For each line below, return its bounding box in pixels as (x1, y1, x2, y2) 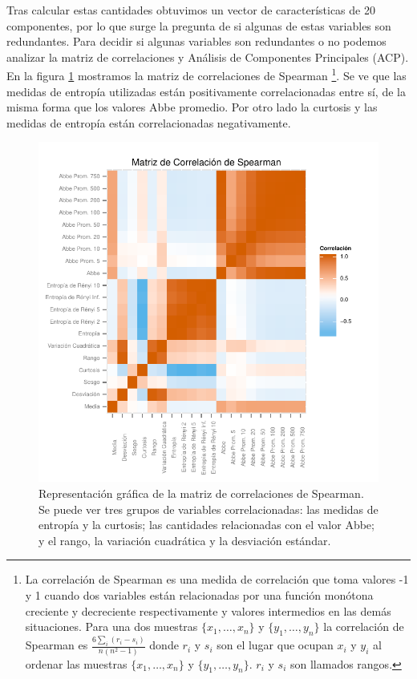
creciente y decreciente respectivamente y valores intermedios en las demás (25, 602, 391, 619)
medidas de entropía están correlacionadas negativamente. (6, 114, 291, 131)
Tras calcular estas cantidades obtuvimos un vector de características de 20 (6, 2, 375, 18)
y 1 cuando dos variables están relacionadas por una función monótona (25, 586, 374, 603)
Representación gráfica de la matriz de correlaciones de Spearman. (38, 485, 364, 501)
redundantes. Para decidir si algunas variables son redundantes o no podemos (6, 33, 387, 50)
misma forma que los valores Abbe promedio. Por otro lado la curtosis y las (6, 99, 378, 115)
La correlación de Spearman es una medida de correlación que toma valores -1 (25, 571, 409, 588)
